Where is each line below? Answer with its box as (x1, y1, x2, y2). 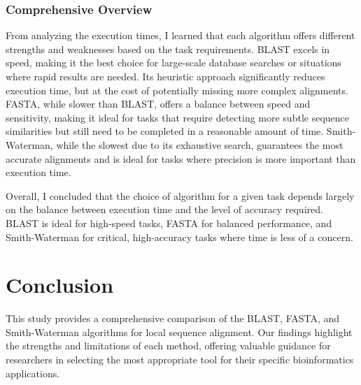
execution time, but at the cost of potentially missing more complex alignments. (6, 82, 348, 97)
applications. (6, 365, 60, 380)
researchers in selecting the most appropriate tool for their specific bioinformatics (6, 352, 354, 367)
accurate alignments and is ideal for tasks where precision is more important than (6, 151, 356, 166)
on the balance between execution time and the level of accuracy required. (6, 202, 323, 217)
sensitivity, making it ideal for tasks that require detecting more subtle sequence (6, 110, 349, 124)
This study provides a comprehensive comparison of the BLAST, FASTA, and (6, 311, 340, 326)
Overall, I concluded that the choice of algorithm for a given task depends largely (6, 188, 355, 203)
